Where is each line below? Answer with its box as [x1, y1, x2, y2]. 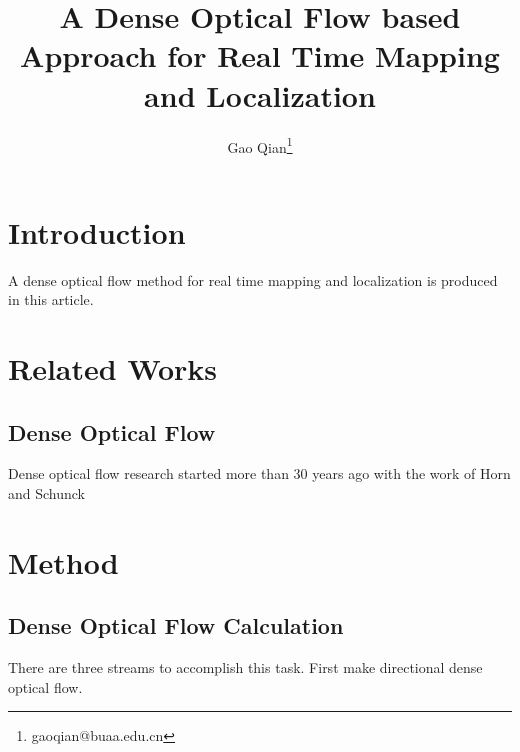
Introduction [8, 211, 186, 252]
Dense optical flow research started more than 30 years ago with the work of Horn [8, 463, 511, 484]
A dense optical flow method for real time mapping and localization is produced [8, 269, 498, 290]
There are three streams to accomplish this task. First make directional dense [8, 657, 483, 678]
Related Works [8, 348, 218, 389]
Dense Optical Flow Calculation [8, 610, 344, 641]
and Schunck [8, 483, 86, 504]
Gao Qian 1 [227, 133, 293, 157]
